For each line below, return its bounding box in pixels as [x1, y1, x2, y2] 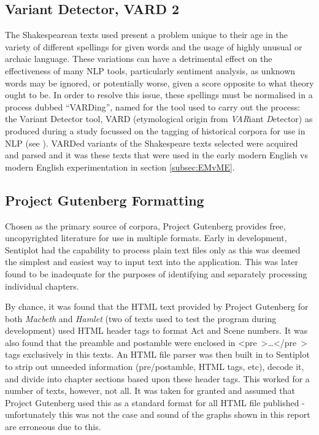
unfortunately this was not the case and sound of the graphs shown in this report [5, 408, 310, 421]
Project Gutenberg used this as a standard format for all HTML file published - [5, 396, 305, 409]
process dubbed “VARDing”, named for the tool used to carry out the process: [5, 100, 301, 113]
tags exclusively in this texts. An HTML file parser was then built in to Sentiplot [5, 348, 310, 361]
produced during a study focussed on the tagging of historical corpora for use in [5, 124, 306, 137]
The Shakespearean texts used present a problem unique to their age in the [5, 28, 288, 41]
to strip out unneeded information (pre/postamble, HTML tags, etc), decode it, [5, 360, 304, 373]
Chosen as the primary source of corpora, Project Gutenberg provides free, [5, 219, 286, 232]
